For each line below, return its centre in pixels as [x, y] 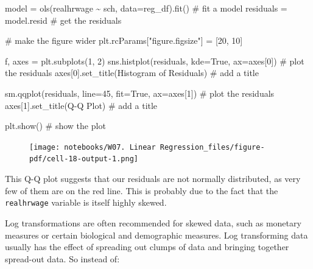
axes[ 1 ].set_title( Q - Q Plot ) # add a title [81, 105]
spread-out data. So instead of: [62, 258]
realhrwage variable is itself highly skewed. [86, 202]
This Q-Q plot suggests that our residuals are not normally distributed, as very [153, 179]
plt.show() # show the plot [55, 126]
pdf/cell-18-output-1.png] [84, 159]
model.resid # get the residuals [63, 20]
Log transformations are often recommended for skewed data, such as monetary [153, 222]
